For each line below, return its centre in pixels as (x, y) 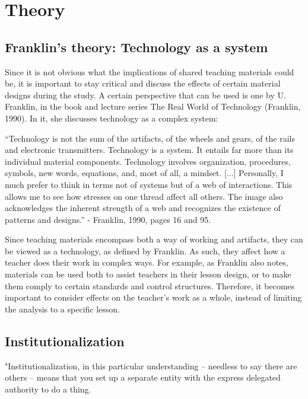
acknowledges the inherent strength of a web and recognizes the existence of (143, 208)
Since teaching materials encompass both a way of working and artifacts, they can (154, 239)
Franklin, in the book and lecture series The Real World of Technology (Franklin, (153, 106)
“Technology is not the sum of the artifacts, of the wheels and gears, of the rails (150, 138)
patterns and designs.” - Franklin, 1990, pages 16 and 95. (108, 219)
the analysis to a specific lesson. (63, 309)
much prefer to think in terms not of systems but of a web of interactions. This (149, 184)
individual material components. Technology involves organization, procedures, (148, 161)
